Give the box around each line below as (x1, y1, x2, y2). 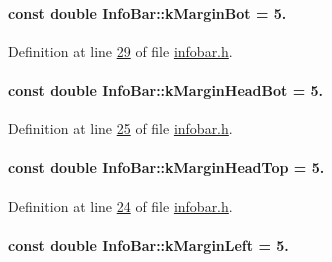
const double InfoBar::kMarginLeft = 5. (8, 234, 289, 255)
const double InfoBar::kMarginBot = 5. (8, 2, 287, 23)
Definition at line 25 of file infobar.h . (8, 118, 233, 139)
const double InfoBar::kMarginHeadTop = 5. (8, 157, 325, 178)
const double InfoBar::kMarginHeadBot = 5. (8, 79, 324, 100)
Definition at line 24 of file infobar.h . (8, 195, 233, 216)
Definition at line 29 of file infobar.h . (8, 40, 233, 61)
